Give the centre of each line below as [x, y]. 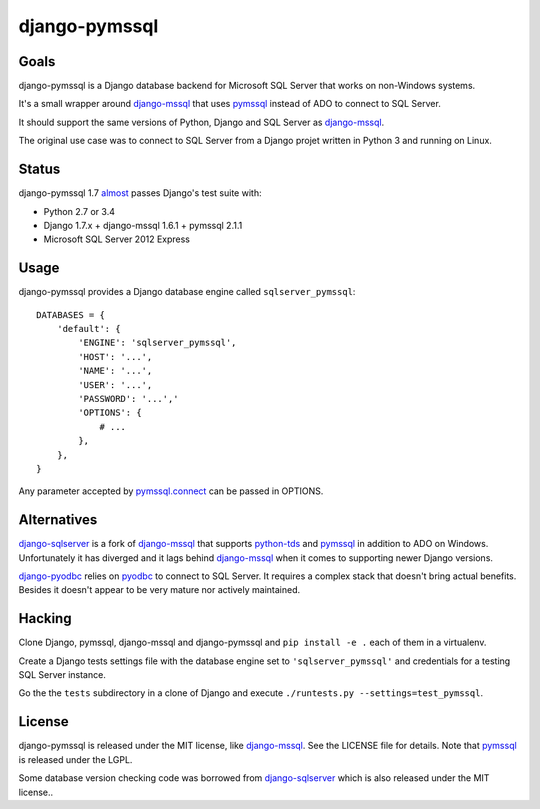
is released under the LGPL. [75, 759]
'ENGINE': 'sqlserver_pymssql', [157, 343]
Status [39, 169]
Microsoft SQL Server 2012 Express [116, 239]
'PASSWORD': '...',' [128, 398]
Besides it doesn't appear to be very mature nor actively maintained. [159, 590]
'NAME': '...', [115, 371]
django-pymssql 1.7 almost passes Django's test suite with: [140, 193]
